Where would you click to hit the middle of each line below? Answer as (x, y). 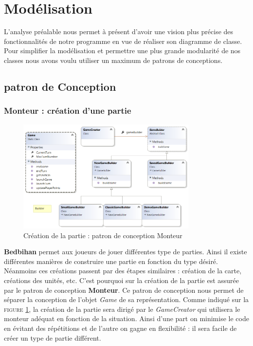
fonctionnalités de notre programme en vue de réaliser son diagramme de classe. (123, 41)
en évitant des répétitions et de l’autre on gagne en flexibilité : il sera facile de (120, 328)
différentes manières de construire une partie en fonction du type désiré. (111, 261)
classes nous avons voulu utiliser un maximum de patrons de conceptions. (113, 60)
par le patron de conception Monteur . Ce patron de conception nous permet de (124, 290)
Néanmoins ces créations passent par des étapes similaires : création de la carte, (123, 271)
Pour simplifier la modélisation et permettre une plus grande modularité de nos (122, 51)
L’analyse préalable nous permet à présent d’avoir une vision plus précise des (119, 31)
